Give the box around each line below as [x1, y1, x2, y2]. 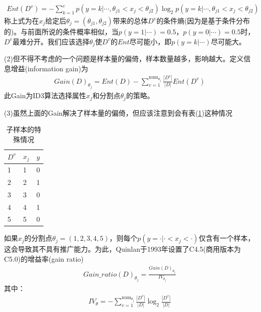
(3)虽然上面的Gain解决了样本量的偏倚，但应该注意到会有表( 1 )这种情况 [4, 107, 233, 118]
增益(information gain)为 [10, 63, 88, 73]
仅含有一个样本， [199, 233, 255, 243]
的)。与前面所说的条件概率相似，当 [4, 26, 119, 37]
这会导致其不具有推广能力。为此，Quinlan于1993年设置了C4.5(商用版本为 [4, 244, 241, 254]
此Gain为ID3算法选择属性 [4, 90, 86, 101]
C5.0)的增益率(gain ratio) [4, 254, 84, 264]
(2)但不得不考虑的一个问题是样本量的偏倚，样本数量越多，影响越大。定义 [4, 53, 244, 64]
